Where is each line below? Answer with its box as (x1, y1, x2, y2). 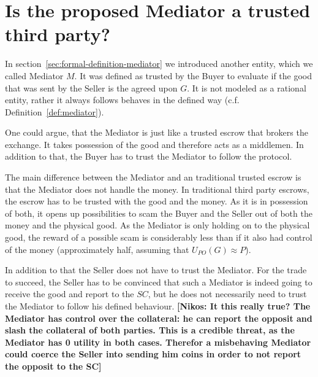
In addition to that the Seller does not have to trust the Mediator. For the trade (5, 263, 307, 276)
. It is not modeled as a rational (187, 81, 306, 94)
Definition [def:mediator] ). (5, 105, 104, 118)
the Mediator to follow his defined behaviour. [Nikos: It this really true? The (5, 300, 311, 312)
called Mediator (5, 69, 64, 82)
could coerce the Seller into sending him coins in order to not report (5, 348, 301, 360)
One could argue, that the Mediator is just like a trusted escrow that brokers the (5, 126, 308, 139)
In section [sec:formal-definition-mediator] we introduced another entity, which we (5, 57, 313, 70)
